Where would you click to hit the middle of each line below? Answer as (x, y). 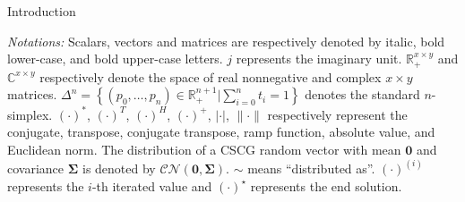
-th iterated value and (152, 185)
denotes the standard (362, 94)
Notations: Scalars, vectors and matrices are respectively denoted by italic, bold (226, 41)
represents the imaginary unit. (319, 59)
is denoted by (119, 168)
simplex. (30, 114)
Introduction (42, 11)
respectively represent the (337, 114)
